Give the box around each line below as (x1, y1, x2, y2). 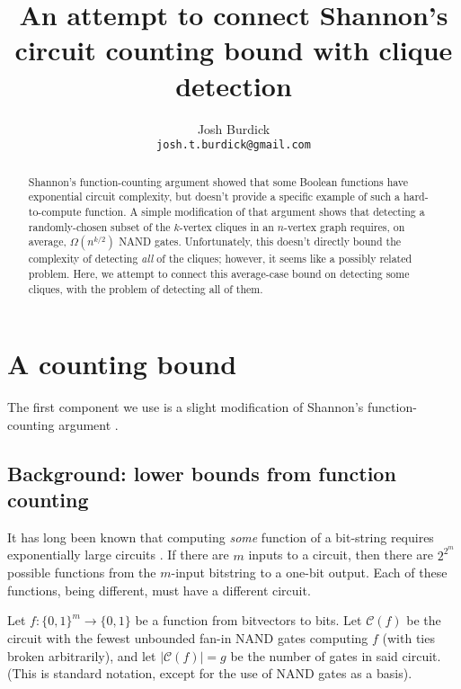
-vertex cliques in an (179, 219, 274, 234)
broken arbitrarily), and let (7, 646, 156, 665)
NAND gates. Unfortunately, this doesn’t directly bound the (119, 234, 402, 249)
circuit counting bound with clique (14, 31, 453, 68)
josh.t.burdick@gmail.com (156, 139, 311, 152)
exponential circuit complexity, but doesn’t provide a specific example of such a (28, 189, 400, 204)
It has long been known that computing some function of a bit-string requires (7, 527, 434, 546)
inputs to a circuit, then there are (248, 545, 433, 564)
